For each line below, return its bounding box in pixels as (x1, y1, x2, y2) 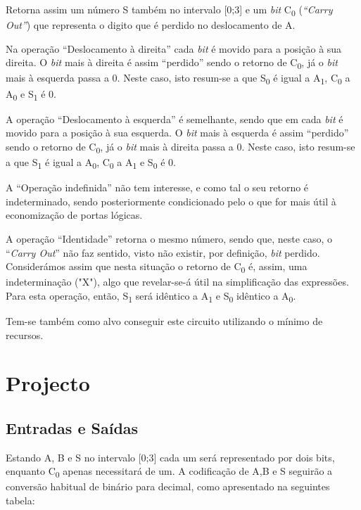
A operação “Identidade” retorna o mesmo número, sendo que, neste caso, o (6, 231, 332, 246)
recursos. (6, 327, 44, 342)
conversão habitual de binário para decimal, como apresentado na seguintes (6, 479, 330, 494)
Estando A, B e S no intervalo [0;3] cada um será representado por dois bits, (6, 450, 335, 464)
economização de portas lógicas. (6, 208, 143, 222)
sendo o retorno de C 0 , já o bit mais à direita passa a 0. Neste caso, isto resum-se (6, 139, 355, 155)
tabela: (6, 493, 35, 508)
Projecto (6, 369, 90, 397)
